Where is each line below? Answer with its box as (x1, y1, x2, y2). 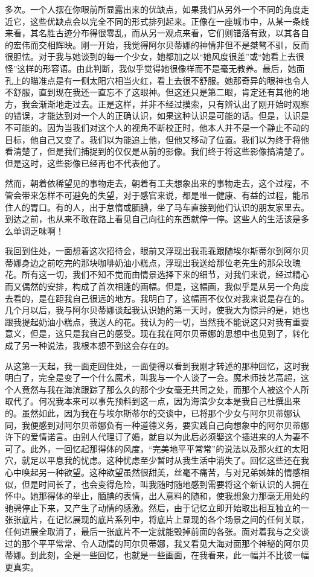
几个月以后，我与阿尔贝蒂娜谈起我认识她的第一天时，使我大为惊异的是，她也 (5, 304, 309, 316)
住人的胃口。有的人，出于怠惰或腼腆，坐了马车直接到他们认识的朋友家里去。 (5, 200, 309, 213)
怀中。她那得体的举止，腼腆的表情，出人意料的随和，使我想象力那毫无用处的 (5, 489, 309, 502)
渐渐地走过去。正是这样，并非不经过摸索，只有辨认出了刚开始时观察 (38, 97, 309, 110)
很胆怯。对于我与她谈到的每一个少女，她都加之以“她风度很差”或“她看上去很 (5, 50, 304, 63)
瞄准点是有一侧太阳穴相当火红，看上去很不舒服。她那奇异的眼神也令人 (30, 74, 309, 86)
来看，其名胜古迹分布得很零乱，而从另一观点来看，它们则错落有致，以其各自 (5, 27, 309, 39)
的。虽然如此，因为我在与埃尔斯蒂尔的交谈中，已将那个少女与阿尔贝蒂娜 (5, 407, 292, 419)
